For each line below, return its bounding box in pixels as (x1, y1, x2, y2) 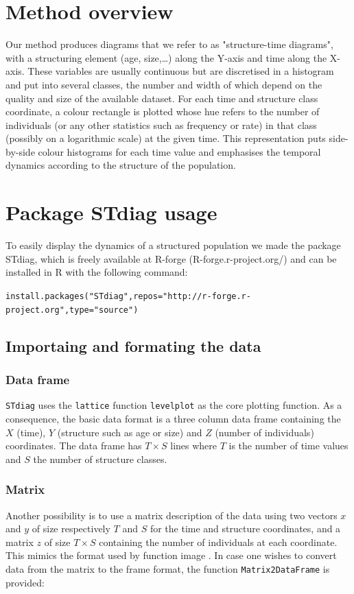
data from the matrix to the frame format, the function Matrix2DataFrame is (5, 561, 330, 575)
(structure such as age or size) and (57, 425, 202, 439)
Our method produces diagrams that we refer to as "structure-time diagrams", (5, 37, 333, 51)
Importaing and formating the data (5, 335, 261, 356)
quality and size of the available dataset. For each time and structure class (5, 91, 318, 105)
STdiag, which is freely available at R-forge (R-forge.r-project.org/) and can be (5, 251, 337, 265)
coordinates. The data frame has (5, 438, 142, 453)
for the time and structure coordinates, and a (150, 521, 341, 536)
